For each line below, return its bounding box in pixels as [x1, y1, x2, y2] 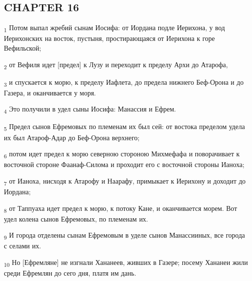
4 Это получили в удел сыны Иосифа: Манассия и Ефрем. [4, 104, 176, 115]
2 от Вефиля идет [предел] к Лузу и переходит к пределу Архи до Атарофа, [4, 59, 228, 71]
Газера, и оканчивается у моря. [4, 87, 96, 97]
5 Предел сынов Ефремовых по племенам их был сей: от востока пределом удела [4, 121, 245, 133]
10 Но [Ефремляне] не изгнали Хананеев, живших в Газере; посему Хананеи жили [4, 257, 248, 268]
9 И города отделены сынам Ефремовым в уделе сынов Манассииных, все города [4, 230, 245, 242]
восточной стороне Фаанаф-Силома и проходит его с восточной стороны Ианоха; [4, 159, 245, 169]
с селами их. [4, 241, 41, 251]
